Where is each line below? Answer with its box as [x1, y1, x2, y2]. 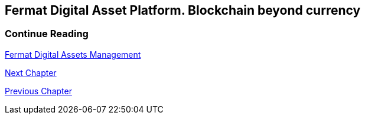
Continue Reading [5, 28, 89, 40]
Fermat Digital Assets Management [5, 49, 141, 59]
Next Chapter [5, 67, 57, 78]
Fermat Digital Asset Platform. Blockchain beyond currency [5, 3, 361, 18]
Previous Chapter [5, 85, 72, 96]
